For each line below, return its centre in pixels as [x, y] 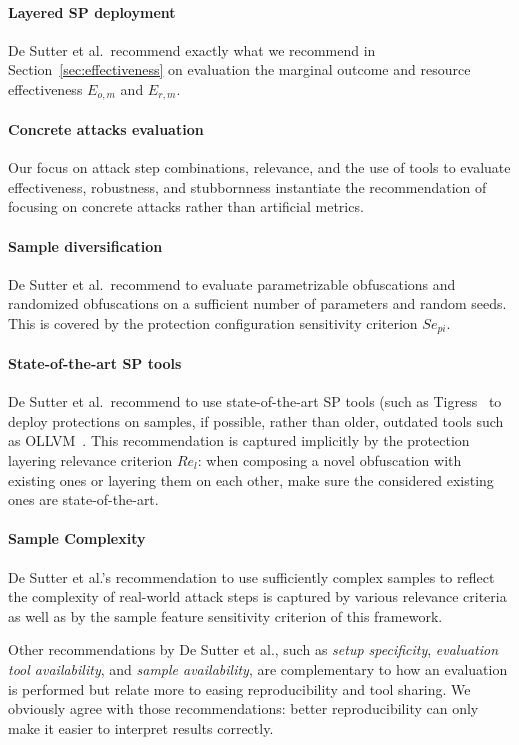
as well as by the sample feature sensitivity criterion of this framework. [225, 615]
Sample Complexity [77, 538]
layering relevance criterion [90, 460]
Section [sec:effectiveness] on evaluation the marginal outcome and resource [239, 69]
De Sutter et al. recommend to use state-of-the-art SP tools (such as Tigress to [255, 401]
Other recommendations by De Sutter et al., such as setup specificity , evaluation [253, 649]
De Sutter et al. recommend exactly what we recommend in [192, 49]
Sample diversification [85, 245]
